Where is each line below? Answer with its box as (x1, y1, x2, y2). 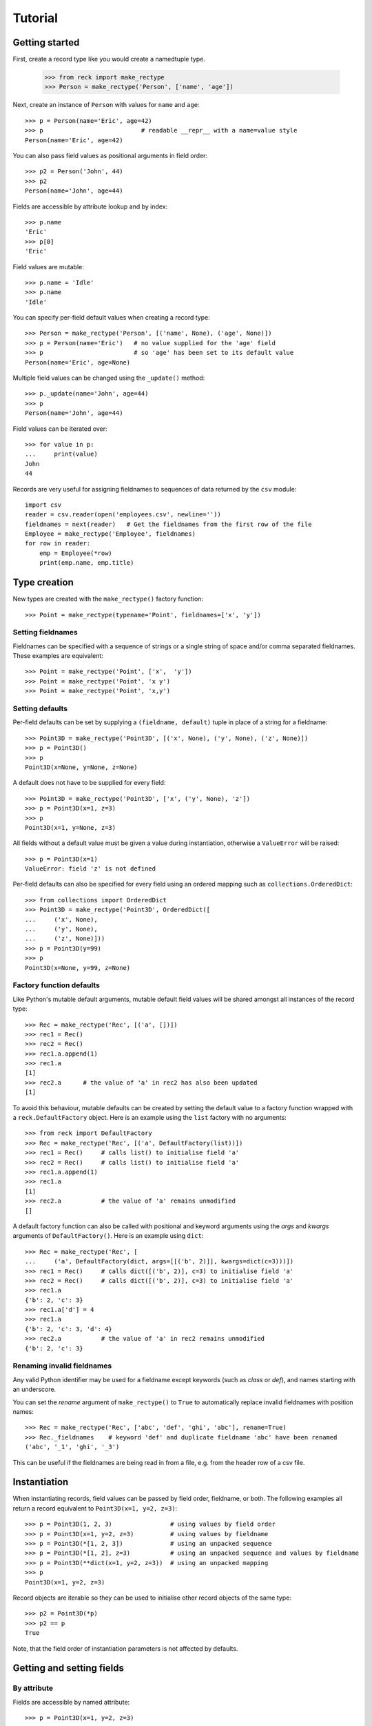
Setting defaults (12, 704, 68, 714)
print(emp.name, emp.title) (39, 559, 134, 567)
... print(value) (25, 450, 98, 458)
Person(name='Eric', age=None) (25, 358, 131, 366)
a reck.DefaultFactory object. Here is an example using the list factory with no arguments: (12, 1114, 287, 1122)
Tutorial (12, 10, 59, 26)
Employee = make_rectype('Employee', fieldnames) (25, 530, 196, 538)
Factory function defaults (12, 980, 100, 990)
